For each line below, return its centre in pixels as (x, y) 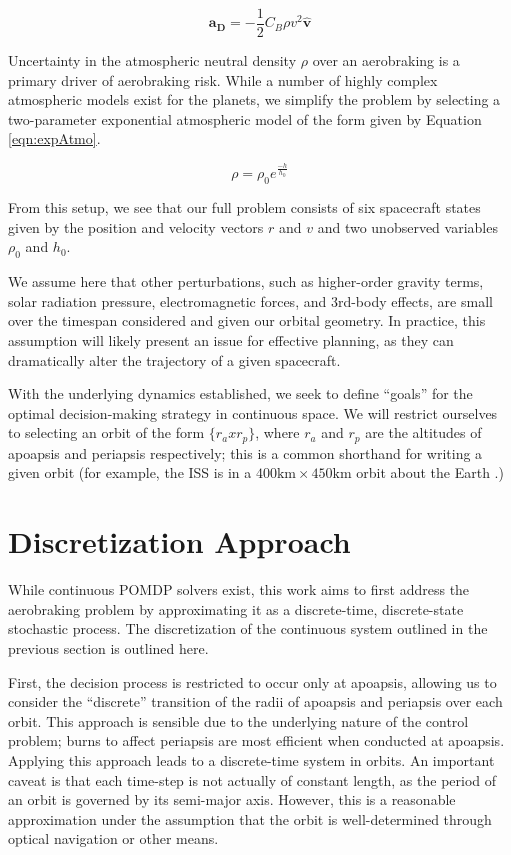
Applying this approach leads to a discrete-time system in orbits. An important (251, 759)
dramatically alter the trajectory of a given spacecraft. (174, 359)
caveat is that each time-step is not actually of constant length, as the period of (252, 779)
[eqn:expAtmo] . (54, 138)
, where (277, 432)
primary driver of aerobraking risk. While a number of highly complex (223, 79)
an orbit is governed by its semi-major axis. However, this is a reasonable (232, 799)
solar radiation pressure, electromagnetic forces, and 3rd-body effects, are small (250, 300)
